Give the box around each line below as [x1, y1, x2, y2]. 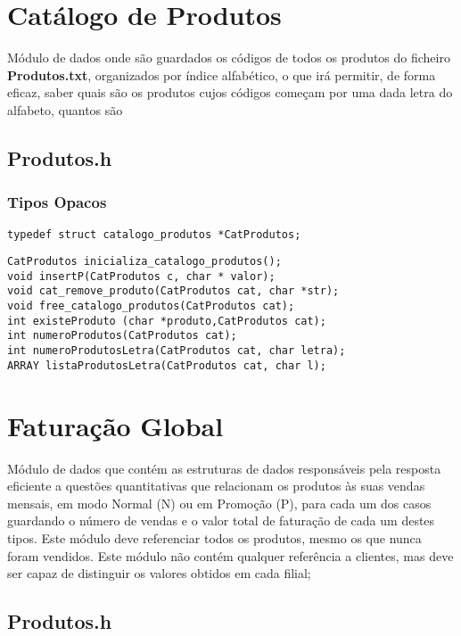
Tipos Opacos [7, 191, 107, 213]
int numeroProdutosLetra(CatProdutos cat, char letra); [7, 344, 346, 358]
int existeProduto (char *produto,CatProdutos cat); [7, 314, 326, 327]
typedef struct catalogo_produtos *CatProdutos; [7, 227, 301, 241]
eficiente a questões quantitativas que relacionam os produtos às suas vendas [7, 476, 425, 495]
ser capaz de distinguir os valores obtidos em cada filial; [7, 564, 311, 582]
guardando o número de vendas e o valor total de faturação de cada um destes [7, 511, 435, 530]
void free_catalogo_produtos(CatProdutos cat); [7, 300, 295, 313]
